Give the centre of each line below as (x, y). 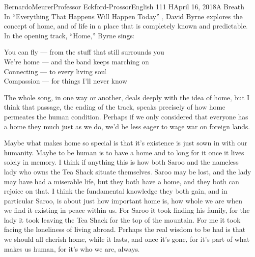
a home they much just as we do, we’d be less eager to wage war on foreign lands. (127, 126)
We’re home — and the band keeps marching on (77, 61)
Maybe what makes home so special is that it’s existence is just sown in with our (126, 143)
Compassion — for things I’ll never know (66, 81)
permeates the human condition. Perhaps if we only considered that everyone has (126, 116)
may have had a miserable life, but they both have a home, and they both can (122, 181)
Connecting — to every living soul (56, 71)
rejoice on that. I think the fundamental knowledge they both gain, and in (116, 191)
